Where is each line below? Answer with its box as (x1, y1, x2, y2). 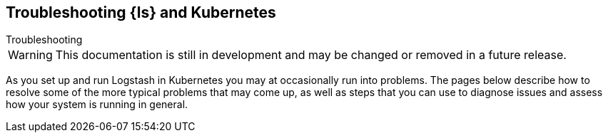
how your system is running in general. (6, 98, 188, 111)
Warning (8, 48, 53, 63)
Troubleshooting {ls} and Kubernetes (6, 4, 276, 21)
